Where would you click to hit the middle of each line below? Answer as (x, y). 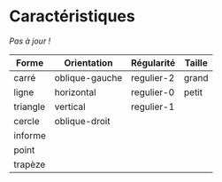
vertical (70, 107)
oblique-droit (82, 121)
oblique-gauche (88, 77)
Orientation (88, 62)
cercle (27, 121)
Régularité (153, 62)
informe (30, 135)
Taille (196, 62)
